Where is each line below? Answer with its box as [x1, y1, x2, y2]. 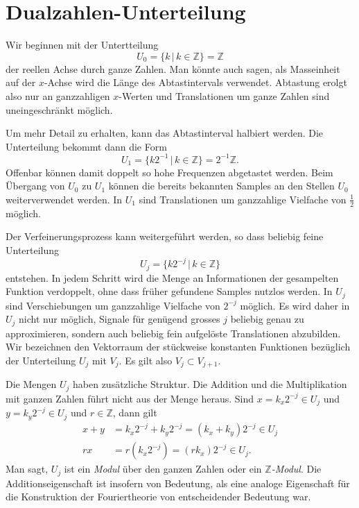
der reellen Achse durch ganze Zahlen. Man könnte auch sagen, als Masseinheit [6, 61, 340, 76]
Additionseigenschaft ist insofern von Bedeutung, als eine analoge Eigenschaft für [6, 475, 350, 490]
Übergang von [6, 178, 65, 193]
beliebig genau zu [230, 312, 304, 326]
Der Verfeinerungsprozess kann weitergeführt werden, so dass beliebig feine [6, 229, 324, 244]
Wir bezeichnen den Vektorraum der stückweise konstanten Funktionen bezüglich [6, 339, 351, 354]
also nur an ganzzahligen [6, 88, 110, 103]
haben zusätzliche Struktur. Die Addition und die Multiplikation [73, 377, 347, 391]
